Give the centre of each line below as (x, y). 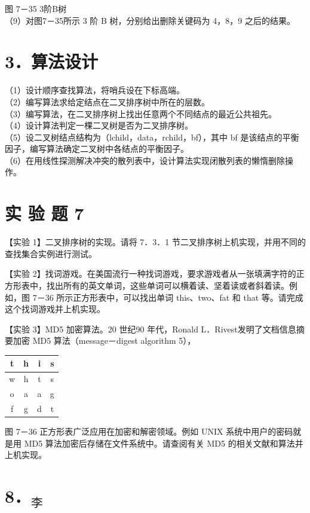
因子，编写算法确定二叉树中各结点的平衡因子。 (97, 149)
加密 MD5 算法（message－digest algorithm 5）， (104, 341)
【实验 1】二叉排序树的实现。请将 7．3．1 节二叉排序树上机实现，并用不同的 (155, 242)
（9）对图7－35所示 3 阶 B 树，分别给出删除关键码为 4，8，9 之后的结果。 (150, 20)
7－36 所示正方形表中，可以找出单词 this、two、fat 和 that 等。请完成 (168, 297)
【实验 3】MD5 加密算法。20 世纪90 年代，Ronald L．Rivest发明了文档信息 (151, 329)
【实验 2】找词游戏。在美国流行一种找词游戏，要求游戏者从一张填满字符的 (151, 274)
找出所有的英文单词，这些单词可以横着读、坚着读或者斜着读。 (168, 285)
